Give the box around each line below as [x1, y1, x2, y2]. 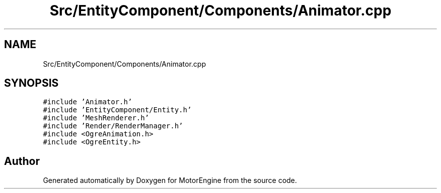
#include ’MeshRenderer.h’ [43, 114, 150, 122]
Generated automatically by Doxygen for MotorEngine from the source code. [43, 176, 297, 185]
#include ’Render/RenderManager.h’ [43, 122, 183, 130]
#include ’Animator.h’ [43, 98, 132, 106]
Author [4, 154, 40, 167]
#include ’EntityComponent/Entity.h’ [43, 106, 192, 114]
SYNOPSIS [4, 77, 59, 90]
